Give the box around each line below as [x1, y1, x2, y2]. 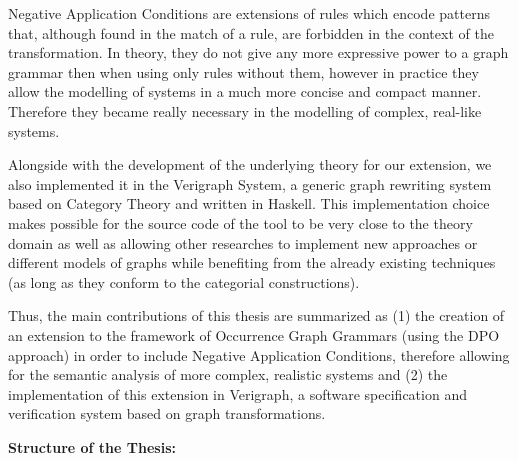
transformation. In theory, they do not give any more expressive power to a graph [8, 42, 509, 63]
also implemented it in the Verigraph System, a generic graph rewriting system [8, 173, 492, 194]
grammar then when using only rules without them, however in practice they [8, 61, 479, 82]
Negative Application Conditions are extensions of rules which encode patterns [8, 3, 490, 23]
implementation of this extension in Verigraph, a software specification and [8, 383, 467, 404]
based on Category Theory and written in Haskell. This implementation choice [8, 193, 490, 214]
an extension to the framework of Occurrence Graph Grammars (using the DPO [8, 324, 500, 345]
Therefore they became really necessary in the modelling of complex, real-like [8, 100, 482, 121]
